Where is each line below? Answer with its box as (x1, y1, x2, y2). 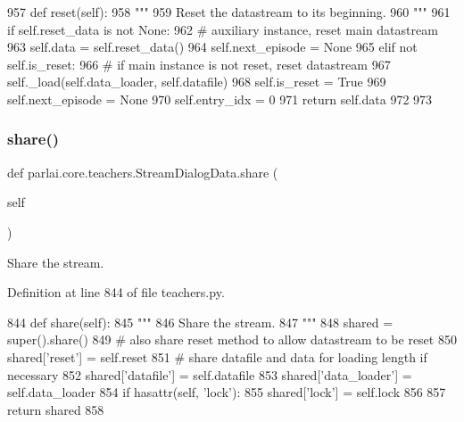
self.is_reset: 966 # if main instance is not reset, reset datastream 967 (7, 54, 391, 73)
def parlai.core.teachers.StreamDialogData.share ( (7, 162, 278, 181)
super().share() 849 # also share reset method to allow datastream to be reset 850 (7, 330, 457, 349)
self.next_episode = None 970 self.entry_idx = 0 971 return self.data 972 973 (7, 89, 433, 108)
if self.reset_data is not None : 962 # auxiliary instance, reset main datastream (7, 20, 438, 38)
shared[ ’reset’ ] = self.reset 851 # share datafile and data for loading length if (7, 347, 427, 366)
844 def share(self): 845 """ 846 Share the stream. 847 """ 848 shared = (7, 312, 394, 331)
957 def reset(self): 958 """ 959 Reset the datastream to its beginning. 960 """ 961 (7, 3, 451, 21)
